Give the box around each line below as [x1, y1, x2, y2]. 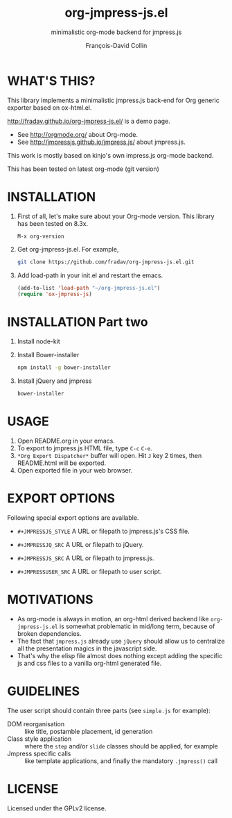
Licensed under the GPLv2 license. [7, 804, 107, 812]
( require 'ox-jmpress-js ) [17, 291, 92, 298]
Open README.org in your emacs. [17, 436, 116, 445]
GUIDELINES [7, 683, 80, 699]
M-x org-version [17, 233, 64, 240]
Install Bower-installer [17, 351, 80, 359]
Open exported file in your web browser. [17, 466, 133, 474]
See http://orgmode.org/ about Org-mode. [17, 130, 139, 138]
